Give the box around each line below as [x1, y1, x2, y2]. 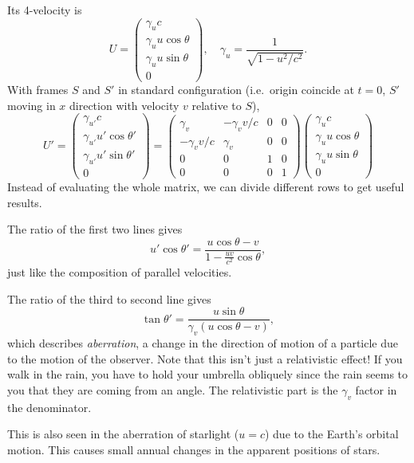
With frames [7, 81, 69, 98]
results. [7, 194, 42, 210]
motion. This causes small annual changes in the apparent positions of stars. [7, 441, 380, 457]
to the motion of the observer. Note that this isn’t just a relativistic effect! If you [7, 350, 403, 367]
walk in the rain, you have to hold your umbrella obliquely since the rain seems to [7, 366, 408, 383]
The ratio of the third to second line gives [7, 290, 211, 307]
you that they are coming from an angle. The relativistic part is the [7, 381, 338, 398]
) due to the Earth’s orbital [264, 426, 399, 442]
